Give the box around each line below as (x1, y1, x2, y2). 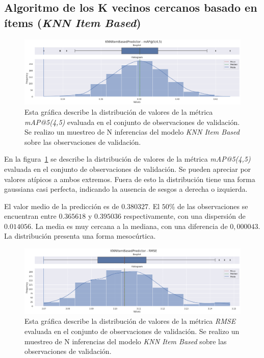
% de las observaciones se (169, 200, 248, 211)
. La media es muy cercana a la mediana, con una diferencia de (31, 220, 228, 231)
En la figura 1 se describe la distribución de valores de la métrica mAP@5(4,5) (4, 154, 251, 164)
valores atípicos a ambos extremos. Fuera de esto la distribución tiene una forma (4, 173, 255, 184)
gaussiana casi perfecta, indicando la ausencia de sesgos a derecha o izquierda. (4, 184, 248, 194)
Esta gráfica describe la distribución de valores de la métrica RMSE (24, 316, 236, 326)
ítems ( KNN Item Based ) (4, 14, 141, 30)
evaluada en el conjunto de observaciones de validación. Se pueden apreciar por (4, 163, 251, 174)
